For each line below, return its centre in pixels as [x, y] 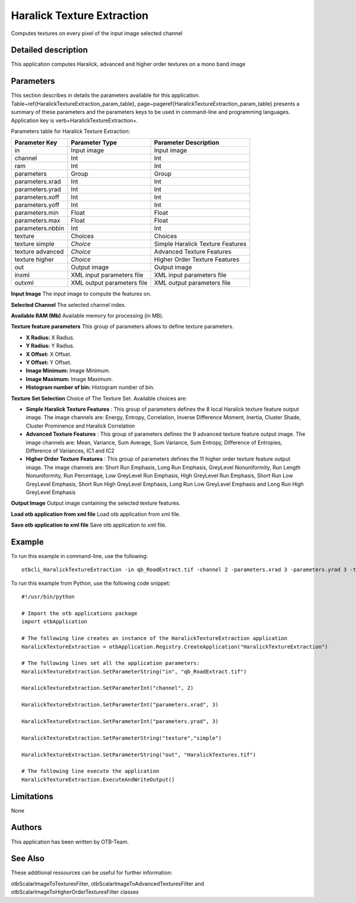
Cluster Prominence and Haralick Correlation [80, 426]
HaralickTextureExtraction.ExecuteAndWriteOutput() [98, 780]
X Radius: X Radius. [50, 337]
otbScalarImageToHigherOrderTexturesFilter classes [75, 892]
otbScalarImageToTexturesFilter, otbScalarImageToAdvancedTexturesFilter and [107, 883]
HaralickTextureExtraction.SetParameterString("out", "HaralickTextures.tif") [139, 755]
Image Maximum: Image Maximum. [69, 379]
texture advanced [39, 252]
